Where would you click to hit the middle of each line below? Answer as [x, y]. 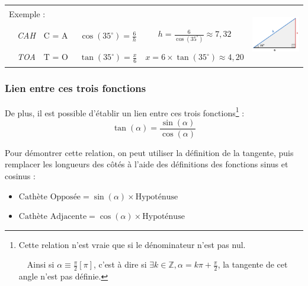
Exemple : [27, 14]
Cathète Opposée [50, 197]
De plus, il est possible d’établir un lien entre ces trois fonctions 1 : [125, 112]
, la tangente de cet [253, 264]
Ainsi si [41, 264]
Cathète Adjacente [53, 217]
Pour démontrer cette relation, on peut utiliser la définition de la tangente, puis [149, 152]
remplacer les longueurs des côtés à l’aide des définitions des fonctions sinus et [147, 164]
